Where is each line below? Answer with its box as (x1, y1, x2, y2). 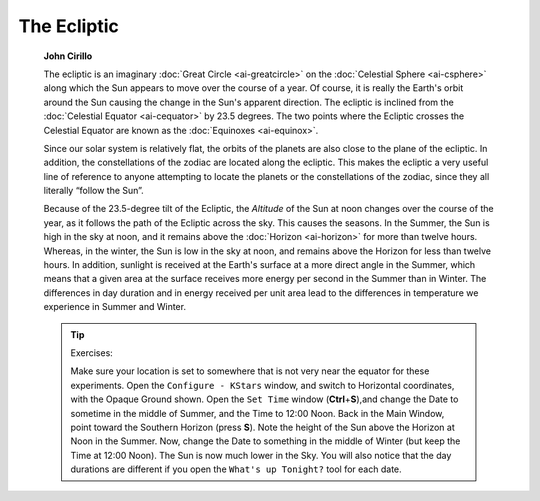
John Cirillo (43, 50, 93, 62)
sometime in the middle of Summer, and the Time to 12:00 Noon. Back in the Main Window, (70, 407, 445, 419)
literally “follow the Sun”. (43, 185, 144, 197)
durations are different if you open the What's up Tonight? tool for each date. (70, 463, 402, 475)
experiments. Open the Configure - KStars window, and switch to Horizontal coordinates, (70, 379, 455, 391)
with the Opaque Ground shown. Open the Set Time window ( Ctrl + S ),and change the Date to (70, 393, 459, 405)
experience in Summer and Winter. (43, 301, 187, 313)
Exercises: (70, 346, 114, 359)
